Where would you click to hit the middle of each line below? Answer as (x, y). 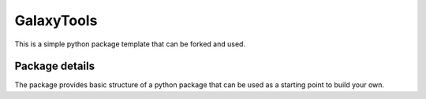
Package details (54, 66)
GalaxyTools (56, 20)
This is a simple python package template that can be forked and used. (130, 44)
